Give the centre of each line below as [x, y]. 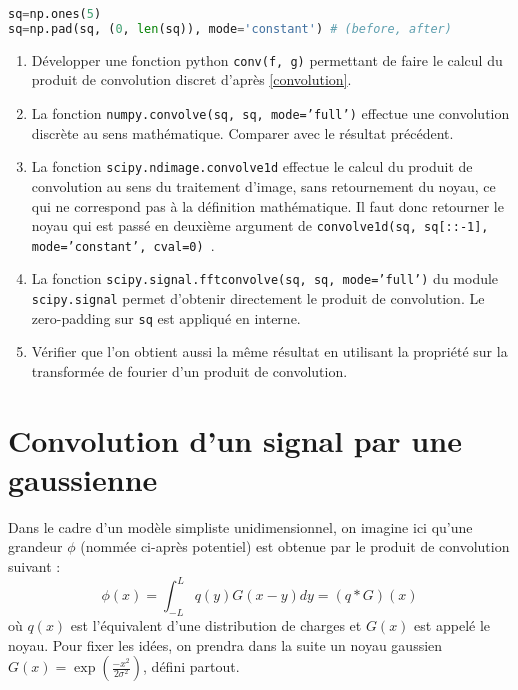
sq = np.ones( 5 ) [55, 14]
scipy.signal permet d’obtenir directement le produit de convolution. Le [258, 298]
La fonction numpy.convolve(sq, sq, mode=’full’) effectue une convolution [270, 113]
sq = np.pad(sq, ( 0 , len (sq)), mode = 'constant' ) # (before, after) [230, 28]
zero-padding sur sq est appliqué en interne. [166, 317]
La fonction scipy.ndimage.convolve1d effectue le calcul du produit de [252, 166]
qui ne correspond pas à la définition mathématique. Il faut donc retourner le [267, 205]
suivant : [34, 566]
